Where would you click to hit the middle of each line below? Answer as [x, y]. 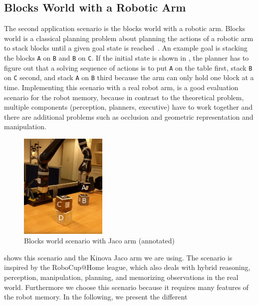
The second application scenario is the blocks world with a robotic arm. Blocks [125, 28]
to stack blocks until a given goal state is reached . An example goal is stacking [126, 48]
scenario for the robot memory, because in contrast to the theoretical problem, [124, 97]
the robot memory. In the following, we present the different [96, 297]
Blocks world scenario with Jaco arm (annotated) [100, 241]
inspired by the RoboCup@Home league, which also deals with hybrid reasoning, [127, 267]
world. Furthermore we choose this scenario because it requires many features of [127, 287]
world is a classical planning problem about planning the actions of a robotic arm [129, 38]
